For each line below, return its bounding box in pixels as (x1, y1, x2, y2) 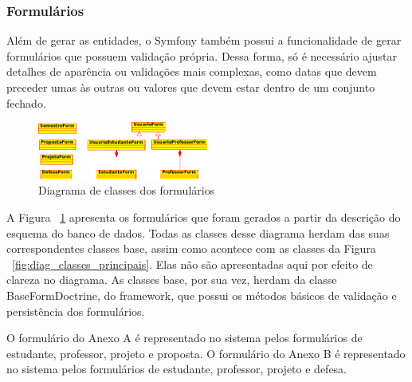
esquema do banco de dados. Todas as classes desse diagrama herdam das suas (6, 224, 390, 241)
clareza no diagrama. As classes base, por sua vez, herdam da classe (6, 271, 337, 288)
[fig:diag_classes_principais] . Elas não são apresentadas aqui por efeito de (12, 255, 373, 272)
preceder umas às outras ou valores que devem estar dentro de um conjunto (6, 79, 375, 95)
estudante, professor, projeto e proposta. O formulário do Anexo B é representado (6, 345, 406, 361)
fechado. (6, 94, 46, 111)
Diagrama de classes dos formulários (38, 182, 215, 199)
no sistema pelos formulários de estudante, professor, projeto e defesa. (6, 360, 347, 377)
